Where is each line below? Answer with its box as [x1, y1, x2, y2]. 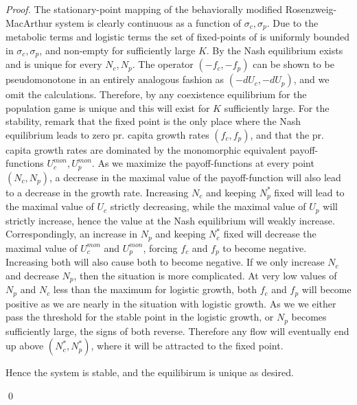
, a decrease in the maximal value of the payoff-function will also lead [49, 170, 341, 184]
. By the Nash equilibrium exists [206, 43, 343, 57]
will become [301, 282, 352, 297]
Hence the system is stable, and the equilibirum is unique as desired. [5, 365, 294, 380]
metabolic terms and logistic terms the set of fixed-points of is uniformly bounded [5, 30, 350, 44]
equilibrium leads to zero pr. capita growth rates [5, 127, 209, 141]
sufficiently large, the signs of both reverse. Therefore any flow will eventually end [5, 323, 349, 338]
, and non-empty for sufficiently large [39, 43, 196, 57]
